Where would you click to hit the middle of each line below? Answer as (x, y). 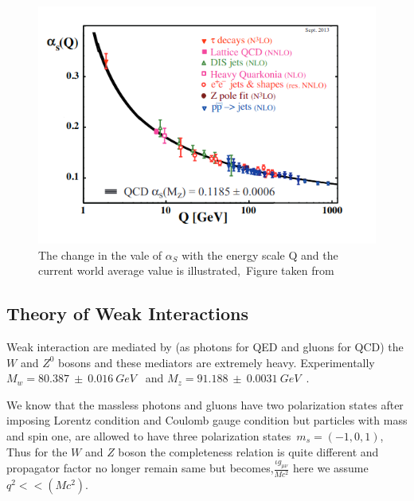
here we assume (331, 468)
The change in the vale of (100, 254)
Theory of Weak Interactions (128, 313)
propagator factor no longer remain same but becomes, (140, 468)
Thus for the (37, 451)
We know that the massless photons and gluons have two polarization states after (205, 404)
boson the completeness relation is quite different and (248, 451)
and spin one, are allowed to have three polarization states (149, 436)
